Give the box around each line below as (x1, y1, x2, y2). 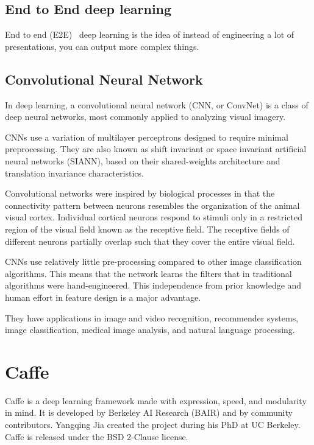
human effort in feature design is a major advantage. (5, 290, 201, 303)
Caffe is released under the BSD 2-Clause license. (5, 430, 188, 443)
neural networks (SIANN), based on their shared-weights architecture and (5, 154, 280, 167)
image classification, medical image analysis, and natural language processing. (5, 323, 295, 336)
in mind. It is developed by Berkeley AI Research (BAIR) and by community (5, 406, 293, 419)
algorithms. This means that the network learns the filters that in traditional (5, 267, 292, 279)
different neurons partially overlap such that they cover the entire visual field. (5, 234, 295, 247)
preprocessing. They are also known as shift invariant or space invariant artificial (5, 142, 307, 155)
